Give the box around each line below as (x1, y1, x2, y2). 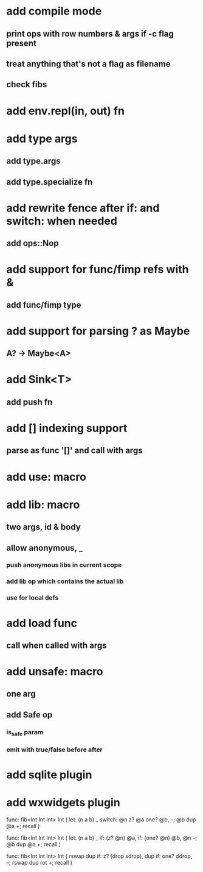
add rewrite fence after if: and (6, 201, 160, 214)
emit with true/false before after (6, 745, 103, 754)
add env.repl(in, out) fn (6, 104, 125, 118)
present (6, 38, 36, 48)
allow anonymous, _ (6, 542, 83, 553)
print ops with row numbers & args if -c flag (6, 29, 174, 39)
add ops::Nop (6, 238, 59, 249)
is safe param (6, 728, 44, 738)
